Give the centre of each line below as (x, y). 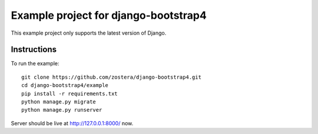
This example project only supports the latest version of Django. (89, 33)
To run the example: (35, 63)
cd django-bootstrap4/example (65, 86)
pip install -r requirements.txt (69, 93)
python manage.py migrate (59, 102)
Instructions (34, 50)
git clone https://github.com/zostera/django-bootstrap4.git (111, 77)
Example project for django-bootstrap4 (109, 15)
